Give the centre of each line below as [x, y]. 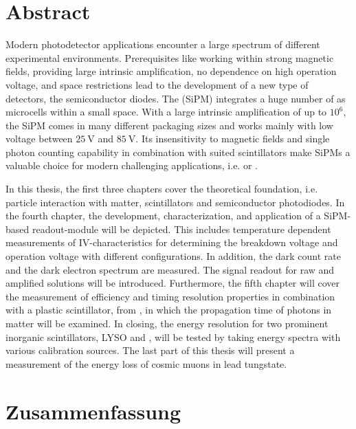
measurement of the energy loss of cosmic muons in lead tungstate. [146, 363]
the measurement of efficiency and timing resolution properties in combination [170, 296]
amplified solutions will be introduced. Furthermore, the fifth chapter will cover [173, 283]
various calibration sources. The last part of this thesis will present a [150, 350]
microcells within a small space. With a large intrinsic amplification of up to [166, 112]
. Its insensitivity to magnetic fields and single [233, 139]
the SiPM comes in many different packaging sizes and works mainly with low [169, 125]
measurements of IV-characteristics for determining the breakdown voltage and [172, 242]
